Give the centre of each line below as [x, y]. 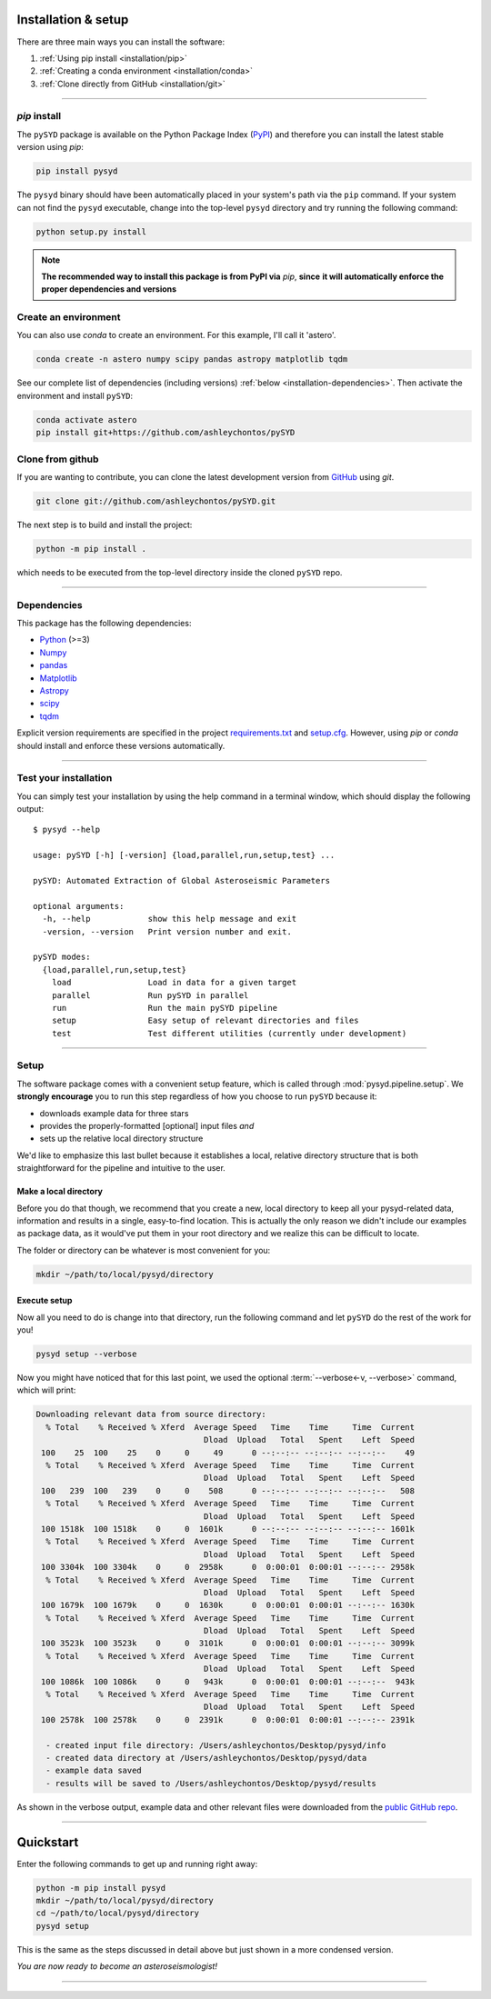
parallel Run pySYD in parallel [150, 995]
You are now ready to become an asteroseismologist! [117, 1966]
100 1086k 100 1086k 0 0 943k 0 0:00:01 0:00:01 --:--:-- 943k [228, 1681]
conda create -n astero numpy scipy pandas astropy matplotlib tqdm [192, 360]
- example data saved [94, 1771]
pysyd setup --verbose [86, 1354]
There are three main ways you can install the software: [121, 42]
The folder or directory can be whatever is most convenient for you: [144, 1250]
